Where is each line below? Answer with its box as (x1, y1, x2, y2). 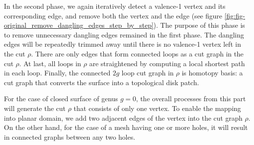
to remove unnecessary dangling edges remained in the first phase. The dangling (4, 29, 244, 39)
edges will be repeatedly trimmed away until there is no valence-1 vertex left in (4, 39, 241, 49)
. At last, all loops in (19, 58, 81, 68)
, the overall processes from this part (136, 93, 246, 104)
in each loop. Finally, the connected (4, 68, 111, 78)
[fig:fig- (224, 10, 245, 20)
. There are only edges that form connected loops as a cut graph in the (31, 48, 244, 58)
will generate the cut (4, 103, 66, 113)
